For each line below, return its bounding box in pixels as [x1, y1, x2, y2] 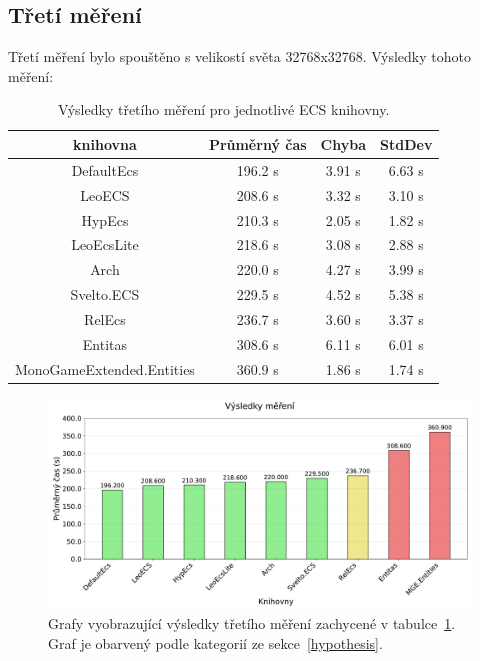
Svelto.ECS [70, 284, 140, 305]
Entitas [82, 333, 128, 354]
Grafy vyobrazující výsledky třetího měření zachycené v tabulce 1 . [48, 613, 456, 634]
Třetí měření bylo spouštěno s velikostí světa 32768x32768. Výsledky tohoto [8, 46, 471, 67]
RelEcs [84, 308, 126, 329]
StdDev [380, 133, 433, 154]
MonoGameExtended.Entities [15, 358, 195, 379]
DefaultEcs [71, 159, 139, 180]
